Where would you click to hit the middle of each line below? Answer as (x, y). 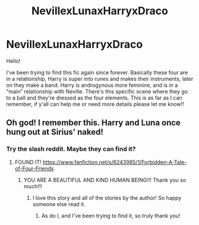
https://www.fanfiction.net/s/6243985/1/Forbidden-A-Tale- (115, 162)
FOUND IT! (28, 162)
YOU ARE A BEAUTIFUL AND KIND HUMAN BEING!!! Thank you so (105, 180)
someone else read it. (59, 204)
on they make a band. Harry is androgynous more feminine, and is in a (92, 85)
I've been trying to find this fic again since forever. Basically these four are (97, 72)
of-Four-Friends (34, 168)
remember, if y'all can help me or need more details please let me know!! (95, 104)
